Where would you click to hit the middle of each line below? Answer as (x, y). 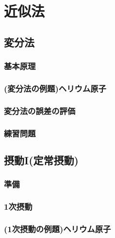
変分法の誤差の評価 (40, 110)
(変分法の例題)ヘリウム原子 (55, 88)
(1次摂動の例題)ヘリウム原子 (57, 228)
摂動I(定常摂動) (41, 160)
